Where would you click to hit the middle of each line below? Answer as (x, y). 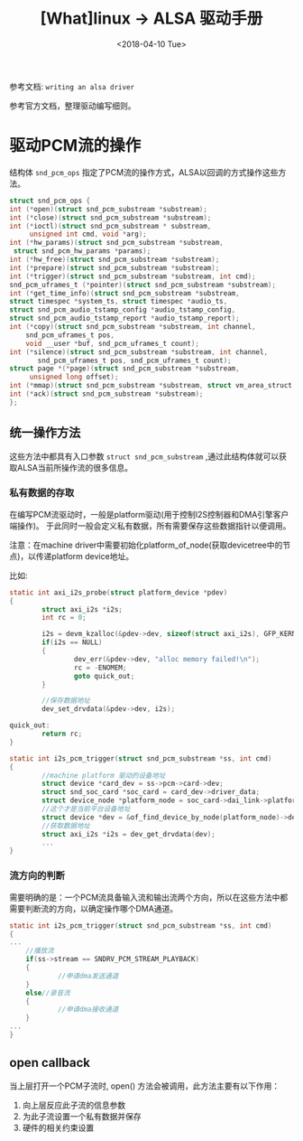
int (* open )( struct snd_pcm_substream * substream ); (108, 209)
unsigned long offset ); (74, 377)
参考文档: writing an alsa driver (72, 86)
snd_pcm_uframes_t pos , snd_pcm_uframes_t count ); (134, 360)
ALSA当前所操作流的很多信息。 (75, 467)
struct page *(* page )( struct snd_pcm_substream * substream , (125, 369)
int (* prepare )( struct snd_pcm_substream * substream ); (115, 267)
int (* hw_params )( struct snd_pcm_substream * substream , (116, 243)
